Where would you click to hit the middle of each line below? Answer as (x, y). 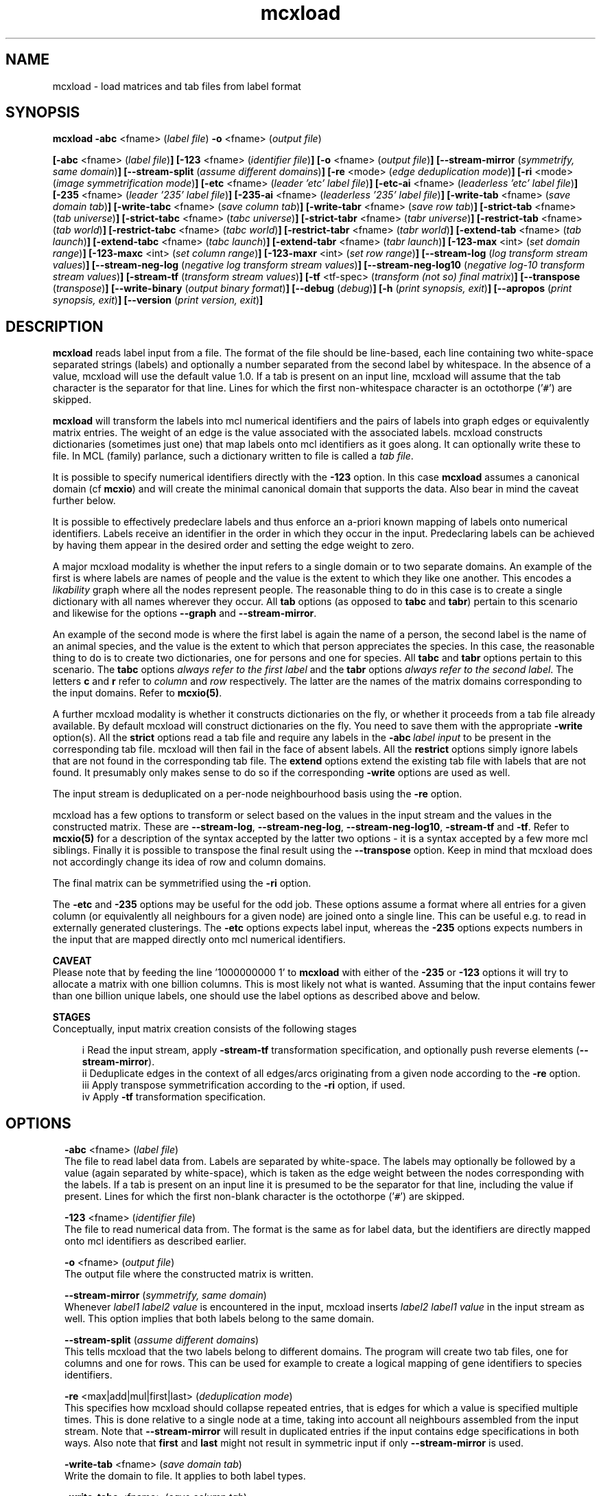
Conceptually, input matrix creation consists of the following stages (204, 1029)
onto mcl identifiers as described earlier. (156, 1241)
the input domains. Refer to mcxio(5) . (137, 693)
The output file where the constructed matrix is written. (189, 1274)
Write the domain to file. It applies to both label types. (185, 1476)
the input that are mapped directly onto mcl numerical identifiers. (199, 940)
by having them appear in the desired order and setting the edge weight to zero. (233, 545)
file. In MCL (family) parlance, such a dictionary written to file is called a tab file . (233, 456)
